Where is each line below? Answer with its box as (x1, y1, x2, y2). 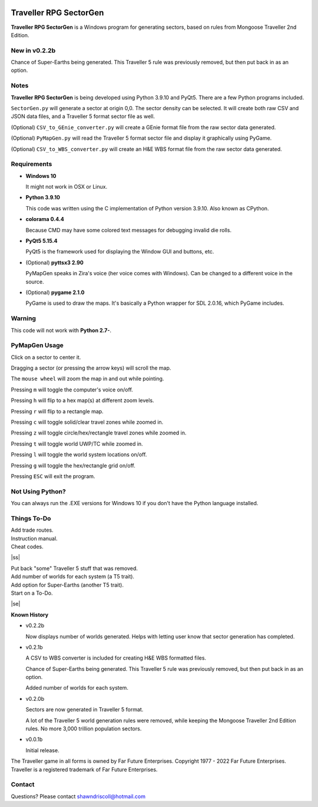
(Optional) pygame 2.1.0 (25, 289, 85, 296)
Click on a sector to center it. (11, 354, 81, 361)
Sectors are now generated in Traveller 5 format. (25, 706, 144, 713)
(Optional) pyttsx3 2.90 (25, 259, 84, 266)
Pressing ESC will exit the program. (11, 472, 95, 480)
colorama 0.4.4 (25, 216, 64, 223)
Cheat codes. (11, 543, 44, 550)
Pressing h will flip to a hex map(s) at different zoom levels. (11, 397, 154, 404)
